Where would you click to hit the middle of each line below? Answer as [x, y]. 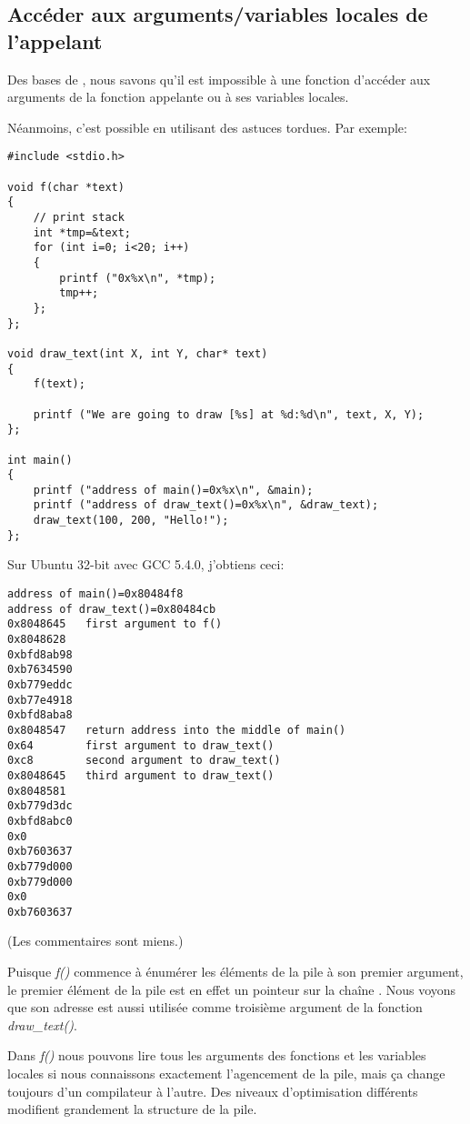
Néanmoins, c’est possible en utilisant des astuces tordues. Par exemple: [207, 127]
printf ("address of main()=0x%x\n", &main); [173, 490]
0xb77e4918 [40, 700]
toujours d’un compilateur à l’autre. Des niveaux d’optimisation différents [213, 1091]
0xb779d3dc [40, 806]
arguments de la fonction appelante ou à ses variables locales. [178, 97]
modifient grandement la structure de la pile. [132, 1109]
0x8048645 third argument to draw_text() [141, 775]
